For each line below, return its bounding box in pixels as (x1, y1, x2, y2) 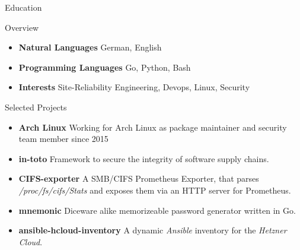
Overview (5, 21, 39, 33)
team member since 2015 (18, 132, 108, 145)
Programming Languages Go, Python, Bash (18, 61, 191, 73)
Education (5, 1, 42, 13)
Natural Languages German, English (18, 41, 162, 53)
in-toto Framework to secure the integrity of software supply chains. (18, 152, 269, 164)
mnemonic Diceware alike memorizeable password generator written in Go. (18, 204, 296, 216)
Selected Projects (5, 100, 67, 113)
